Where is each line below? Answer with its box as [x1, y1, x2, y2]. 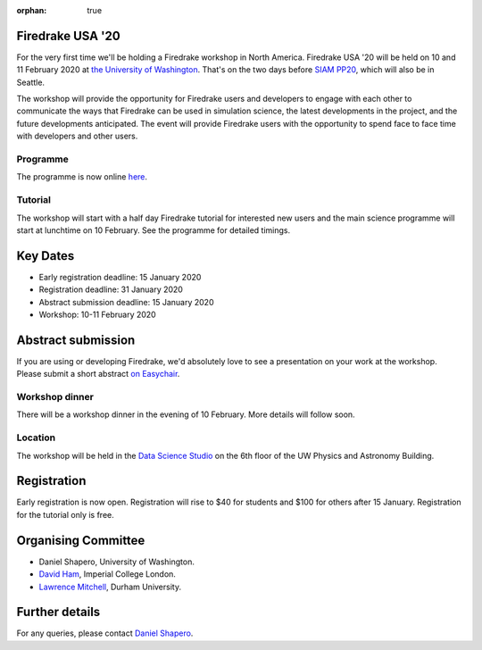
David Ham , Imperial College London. [38, 569, 176, 579]
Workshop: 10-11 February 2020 [38, 309, 156, 320]
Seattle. [16, 77, 45, 87]
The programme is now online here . [16, 171, 147, 182]
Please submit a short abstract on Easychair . [16, 369, 180, 379]
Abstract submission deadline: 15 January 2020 [38, 296, 214, 307]
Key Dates [16, 248, 75, 263]
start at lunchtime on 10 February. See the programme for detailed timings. [16, 224, 290, 236]
